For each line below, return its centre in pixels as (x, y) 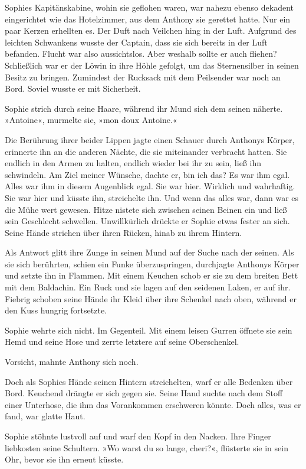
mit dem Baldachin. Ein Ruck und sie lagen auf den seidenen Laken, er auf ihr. (148, 287)
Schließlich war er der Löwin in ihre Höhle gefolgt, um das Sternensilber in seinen (152, 65)
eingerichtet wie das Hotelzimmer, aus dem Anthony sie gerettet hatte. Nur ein (148, 19)
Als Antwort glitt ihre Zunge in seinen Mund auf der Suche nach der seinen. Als (149, 252)
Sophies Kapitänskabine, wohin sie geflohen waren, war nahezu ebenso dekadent (149, 7)
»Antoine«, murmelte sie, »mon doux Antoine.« (91, 120)
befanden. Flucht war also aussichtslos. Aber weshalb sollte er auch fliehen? (141, 54)
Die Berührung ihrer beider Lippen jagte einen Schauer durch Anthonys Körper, (150, 139)
